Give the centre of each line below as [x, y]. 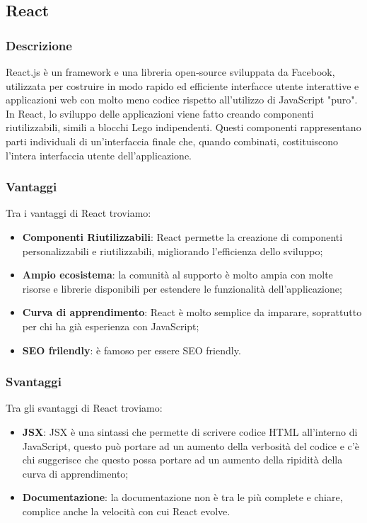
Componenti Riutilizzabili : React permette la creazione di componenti [182, 236]
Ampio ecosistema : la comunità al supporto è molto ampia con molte [177, 275]
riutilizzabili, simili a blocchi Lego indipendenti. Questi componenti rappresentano [183, 127]
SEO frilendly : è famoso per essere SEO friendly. [132, 350]
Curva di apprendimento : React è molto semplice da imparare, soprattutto [192, 312]
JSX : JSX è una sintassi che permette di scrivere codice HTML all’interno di [190, 431]
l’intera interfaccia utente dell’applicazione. [99, 155]
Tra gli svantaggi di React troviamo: [84, 408]
